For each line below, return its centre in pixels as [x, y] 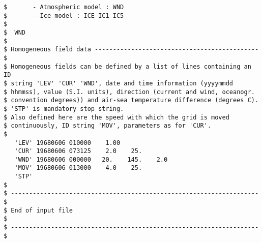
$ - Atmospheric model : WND [64, 7]
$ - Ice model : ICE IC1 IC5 [64, 16]
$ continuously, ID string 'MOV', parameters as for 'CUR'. [108, 126]
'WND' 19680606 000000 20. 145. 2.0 [91, 159]
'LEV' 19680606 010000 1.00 [67, 143]
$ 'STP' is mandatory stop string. [64, 109]
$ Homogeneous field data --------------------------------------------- [131, 50]
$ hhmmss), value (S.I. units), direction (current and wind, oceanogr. [129, 92]
